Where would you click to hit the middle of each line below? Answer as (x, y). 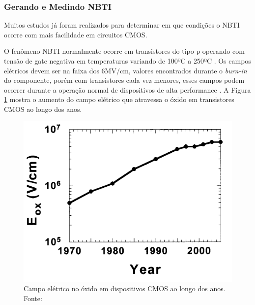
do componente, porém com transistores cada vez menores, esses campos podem (124, 80)
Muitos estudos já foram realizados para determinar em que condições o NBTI (122, 25)
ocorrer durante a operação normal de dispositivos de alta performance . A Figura (127, 89)
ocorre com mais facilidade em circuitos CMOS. (76, 34)
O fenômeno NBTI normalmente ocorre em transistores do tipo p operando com (124, 51)
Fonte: (33, 298)
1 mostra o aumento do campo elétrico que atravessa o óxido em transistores (119, 99)
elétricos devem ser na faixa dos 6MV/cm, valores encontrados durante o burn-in (126, 70)
